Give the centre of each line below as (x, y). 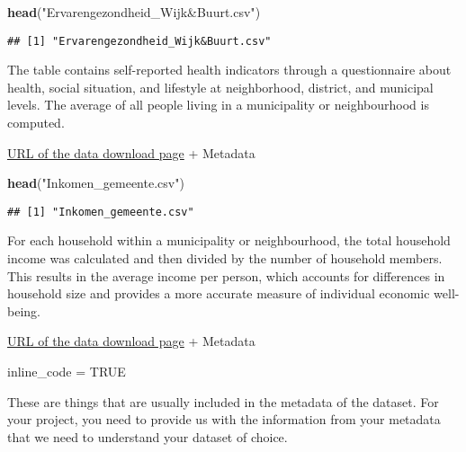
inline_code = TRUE (67, 372)
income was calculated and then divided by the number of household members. (225, 258)
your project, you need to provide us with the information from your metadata (224, 419)
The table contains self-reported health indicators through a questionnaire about (229, 70)
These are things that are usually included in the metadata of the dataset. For (223, 401)
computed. (36, 123)
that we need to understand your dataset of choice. (148, 436)
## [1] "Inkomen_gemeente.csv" (101, 212)
